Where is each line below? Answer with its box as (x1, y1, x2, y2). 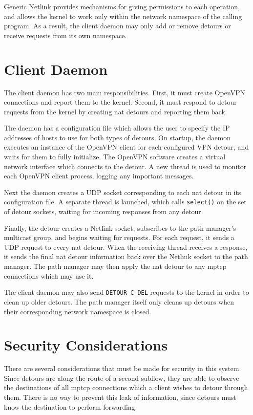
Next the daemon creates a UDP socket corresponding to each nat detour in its (4, 187, 241, 197)
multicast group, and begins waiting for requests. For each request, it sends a (4, 232, 234, 242)
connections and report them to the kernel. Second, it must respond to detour (4, 97, 237, 107)
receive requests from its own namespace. (4, 30, 127, 40)
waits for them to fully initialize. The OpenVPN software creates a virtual (4, 152, 226, 162)
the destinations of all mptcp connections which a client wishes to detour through (4, 382, 248, 393)
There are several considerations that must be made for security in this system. (4, 363, 241, 373)
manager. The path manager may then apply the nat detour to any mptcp (4, 261, 227, 271)
